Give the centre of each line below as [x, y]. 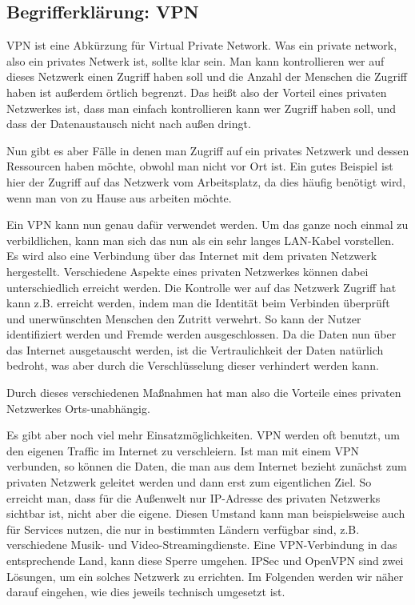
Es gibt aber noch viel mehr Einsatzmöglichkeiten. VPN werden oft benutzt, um [204, 435]
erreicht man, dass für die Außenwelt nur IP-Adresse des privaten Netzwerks [194, 497]
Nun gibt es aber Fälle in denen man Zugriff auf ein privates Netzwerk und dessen [208, 150]
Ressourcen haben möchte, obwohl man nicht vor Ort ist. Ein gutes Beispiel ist [200, 166]
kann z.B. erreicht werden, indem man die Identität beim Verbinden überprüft [198, 303]
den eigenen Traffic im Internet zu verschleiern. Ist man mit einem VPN [183, 450]
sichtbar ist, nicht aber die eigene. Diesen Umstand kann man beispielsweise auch [206, 513]
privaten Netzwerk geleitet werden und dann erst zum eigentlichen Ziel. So [189, 482]
